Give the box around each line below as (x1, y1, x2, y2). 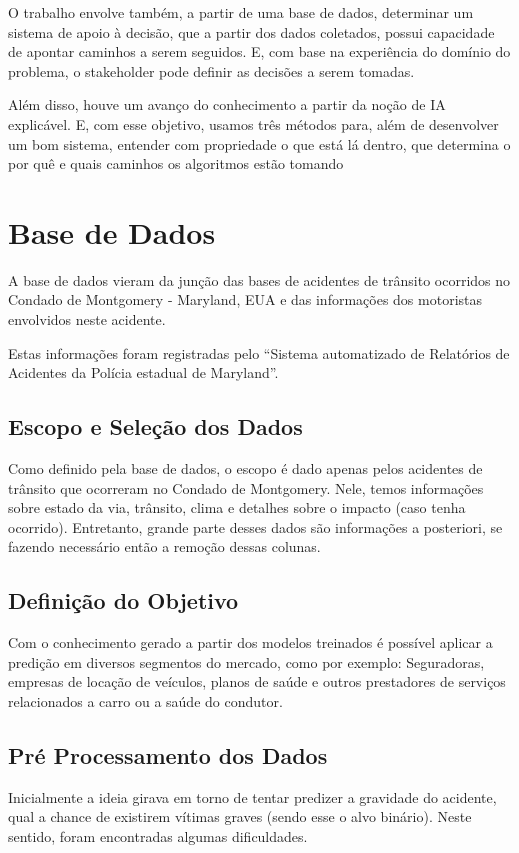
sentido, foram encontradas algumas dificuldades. (8, 825, 308, 846)
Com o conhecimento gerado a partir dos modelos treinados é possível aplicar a (8, 632, 493, 653)
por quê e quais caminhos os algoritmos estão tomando (8, 153, 344, 174)
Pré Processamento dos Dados (8, 739, 328, 770)
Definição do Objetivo (8, 585, 239, 616)
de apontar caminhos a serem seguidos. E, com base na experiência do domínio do (8, 41, 511, 62)
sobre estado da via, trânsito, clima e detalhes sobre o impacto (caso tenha (8, 497, 466, 518)
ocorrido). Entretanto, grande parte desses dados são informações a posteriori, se (8, 516, 503, 537)
